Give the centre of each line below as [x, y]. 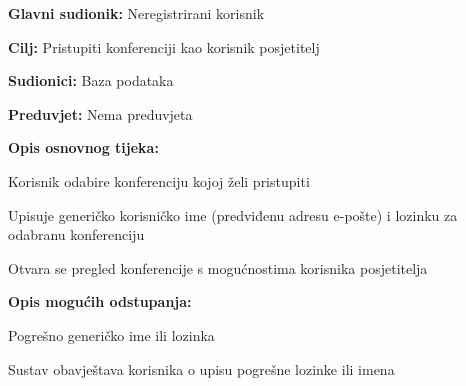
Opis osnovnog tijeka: [83, 147]
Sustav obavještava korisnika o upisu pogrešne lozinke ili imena [201, 368]
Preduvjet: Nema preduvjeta [100, 113]
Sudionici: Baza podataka [91, 80]
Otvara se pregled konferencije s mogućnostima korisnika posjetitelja [218, 267]
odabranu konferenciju [76, 234]
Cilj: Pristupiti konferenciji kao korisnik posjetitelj [164, 46]
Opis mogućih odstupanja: [100, 301]
